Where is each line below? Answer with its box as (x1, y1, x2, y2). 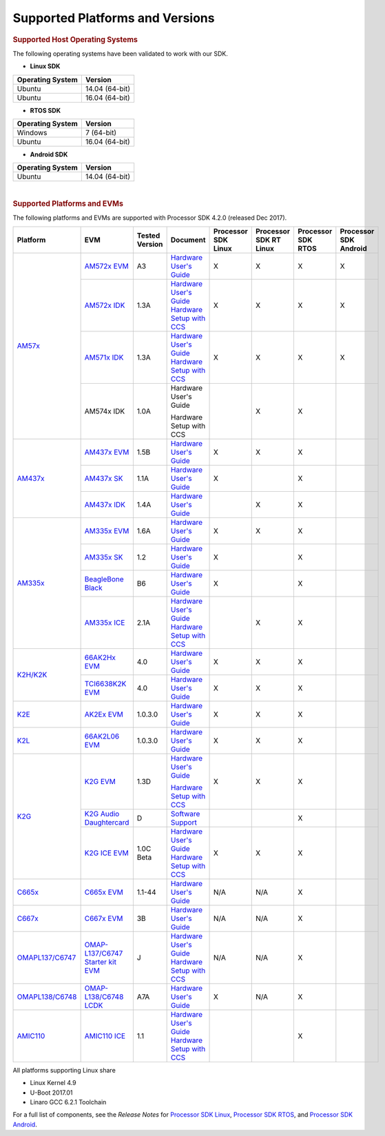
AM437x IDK (84, 499, 126, 509)
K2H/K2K (17, 670, 48, 680)
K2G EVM (84, 776, 116, 786)
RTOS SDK (30, 106, 61, 114)
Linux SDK (30, 62, 61, 70)
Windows (17, 127, 48, 137)
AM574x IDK (84, 406, 125, 416)
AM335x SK (84, 552, 123, 561)
